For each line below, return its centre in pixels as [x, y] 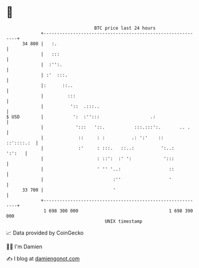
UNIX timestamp [124, 221]
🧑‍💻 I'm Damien [24, 247]
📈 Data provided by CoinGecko [45, 233]
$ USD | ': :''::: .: [81, 117]
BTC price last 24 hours [125, 28]
